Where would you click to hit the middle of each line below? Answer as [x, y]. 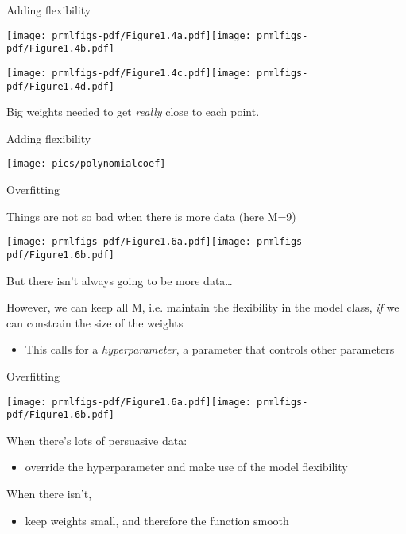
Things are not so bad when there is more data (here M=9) [151, 216]
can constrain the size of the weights [95, 322]
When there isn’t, [49, 494]
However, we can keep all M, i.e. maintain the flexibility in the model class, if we [203, 307]
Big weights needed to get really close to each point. [133, 112]
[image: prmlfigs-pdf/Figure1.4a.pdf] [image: [129, 35]
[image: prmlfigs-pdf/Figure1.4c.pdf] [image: [129, 73]
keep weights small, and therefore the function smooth [157, 520]
